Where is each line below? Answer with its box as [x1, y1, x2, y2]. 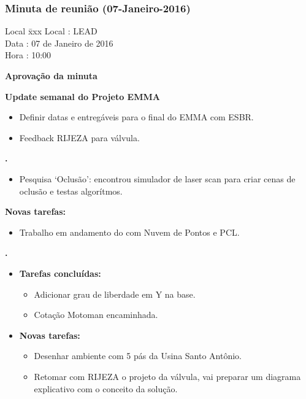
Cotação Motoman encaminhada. [34, 308, 158, 321]
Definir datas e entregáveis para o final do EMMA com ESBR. [19, 110, 254, 123]
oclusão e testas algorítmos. [19, 184, 123, 197]
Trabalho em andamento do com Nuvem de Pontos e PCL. [19, 225, 240, 238]
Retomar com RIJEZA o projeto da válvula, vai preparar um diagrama [34, 370, 301, 382]
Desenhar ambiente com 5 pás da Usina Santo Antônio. [34, 349, 242, 362]
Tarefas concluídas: [19, 266, 101, 279]
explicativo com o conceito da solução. [34, 382, 178, 395]
